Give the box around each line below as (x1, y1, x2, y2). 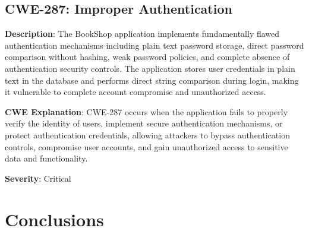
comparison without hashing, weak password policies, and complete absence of (5, 50, 290, 63)
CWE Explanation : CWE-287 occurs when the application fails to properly (5, 105, 288, 118)
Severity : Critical (5, 172, 71, 184)
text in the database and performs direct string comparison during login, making (5, 74, 299, 86)
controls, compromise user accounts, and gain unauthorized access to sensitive (5, 140, 288, 153)
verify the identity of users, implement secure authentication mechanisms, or (5, 117, 283, 129)
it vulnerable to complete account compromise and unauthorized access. (5, 86, 266, 98)
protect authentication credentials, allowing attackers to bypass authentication (5, 128, 290, 141)
